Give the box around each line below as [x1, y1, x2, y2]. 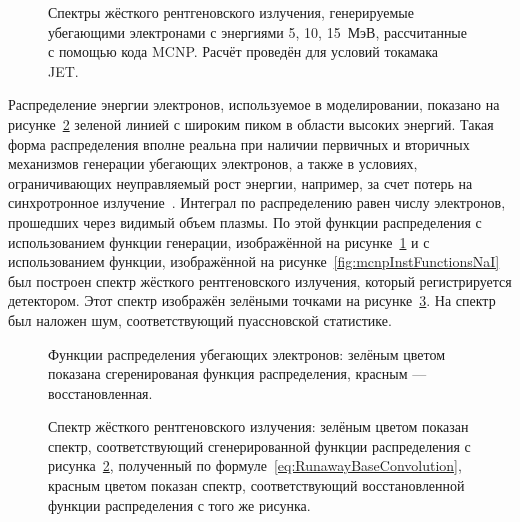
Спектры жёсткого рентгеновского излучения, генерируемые [48, 2, 414, 22]
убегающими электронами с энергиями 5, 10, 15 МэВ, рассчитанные [48, 21, 467, 42]
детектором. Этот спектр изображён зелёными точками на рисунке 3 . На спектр [8, 290, 496, 311]
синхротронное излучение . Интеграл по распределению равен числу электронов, [8, 192, 506, 213]
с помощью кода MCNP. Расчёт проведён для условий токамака [48, 41, 439, 62]
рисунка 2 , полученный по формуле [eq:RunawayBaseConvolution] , [48, 455, 462, 476]
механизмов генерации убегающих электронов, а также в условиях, [8, 153, 418, 174]
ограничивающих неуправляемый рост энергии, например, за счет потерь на [8, 172, 473, 193]
